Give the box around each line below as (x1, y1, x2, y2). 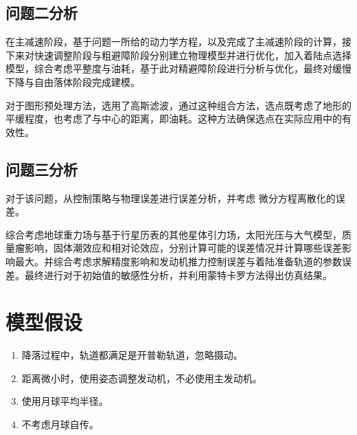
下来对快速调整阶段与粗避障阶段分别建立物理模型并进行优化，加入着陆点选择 (5, 47, 352, 62)
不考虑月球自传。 (21, 417, 99, 432)
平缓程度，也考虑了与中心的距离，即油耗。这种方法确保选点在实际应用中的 (5, 111, 342, 126)
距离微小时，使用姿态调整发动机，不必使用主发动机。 (21, 370, 262, 385)
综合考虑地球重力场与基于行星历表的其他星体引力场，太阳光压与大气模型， (5, 227, 342, 241)
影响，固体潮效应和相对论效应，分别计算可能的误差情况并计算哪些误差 (24, 241, 342, 255)
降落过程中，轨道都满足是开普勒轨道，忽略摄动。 (21, 348, 243, 362)
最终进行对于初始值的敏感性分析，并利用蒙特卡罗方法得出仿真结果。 (24, 267, 332, 282)
